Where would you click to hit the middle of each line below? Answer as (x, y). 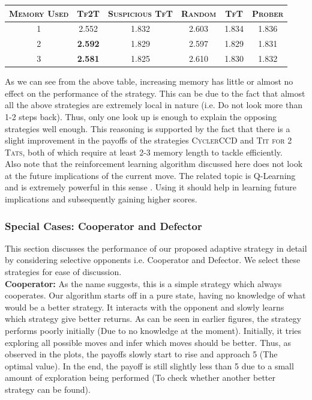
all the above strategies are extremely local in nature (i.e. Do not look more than (154, 105)
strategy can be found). (48, 389)
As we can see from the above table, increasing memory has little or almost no (149, 81)
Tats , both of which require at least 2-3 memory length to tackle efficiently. (144, 152)
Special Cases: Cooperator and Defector (103, 226)
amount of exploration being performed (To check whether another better (140, 377)
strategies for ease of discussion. (63, 272)
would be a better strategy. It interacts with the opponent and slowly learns (145, 307)
